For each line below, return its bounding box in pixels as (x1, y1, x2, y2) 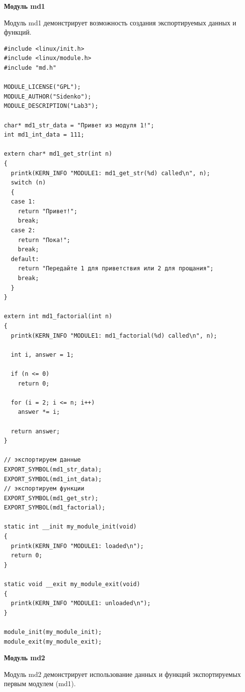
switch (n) (11, 179, 46, 186)
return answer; (11, 427, 60, 435)
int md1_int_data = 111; (4, 131, 84, 139)
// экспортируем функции (4, 485, 84, 492)
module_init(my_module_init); (4, 629, 102, 635)
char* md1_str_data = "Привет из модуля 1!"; (4, 122, 154, 129)
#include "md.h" (4, 64, 57, 71)
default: (11, 255, 39, 263)
